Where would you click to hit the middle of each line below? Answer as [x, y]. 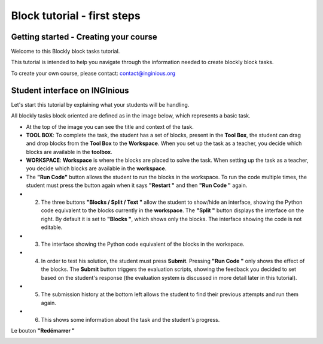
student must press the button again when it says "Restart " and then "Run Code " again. [137, 185]
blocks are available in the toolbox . [69, 152]
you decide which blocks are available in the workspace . [96, 168]
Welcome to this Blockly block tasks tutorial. [65, 52]
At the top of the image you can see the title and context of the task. [110, 126]
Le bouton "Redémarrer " [43, 330]
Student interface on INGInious [70, 90]
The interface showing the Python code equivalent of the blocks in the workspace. [143, 244]
